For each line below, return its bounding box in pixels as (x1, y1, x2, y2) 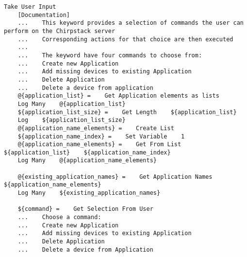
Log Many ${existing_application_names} (17, 189, 161, 197)
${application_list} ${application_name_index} (4, 149, 171, 156)
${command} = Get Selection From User (17, 206, 153, 213)
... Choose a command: (17, 214, 101, 221)
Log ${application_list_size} (17, 117, 126, 124)
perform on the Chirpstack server (4, 27, 115, 34)
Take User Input (4, 3, 56, 10)
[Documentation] (17, 11, 70, 18)
